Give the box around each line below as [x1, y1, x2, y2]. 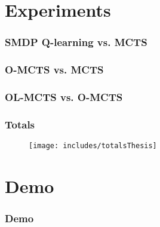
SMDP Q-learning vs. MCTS [5, 35, 147, 50]
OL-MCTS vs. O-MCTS [5, 89, 123, 104]
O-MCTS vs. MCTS [5, 62, 104, 77]
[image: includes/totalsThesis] [29, 142, 157, 151]
